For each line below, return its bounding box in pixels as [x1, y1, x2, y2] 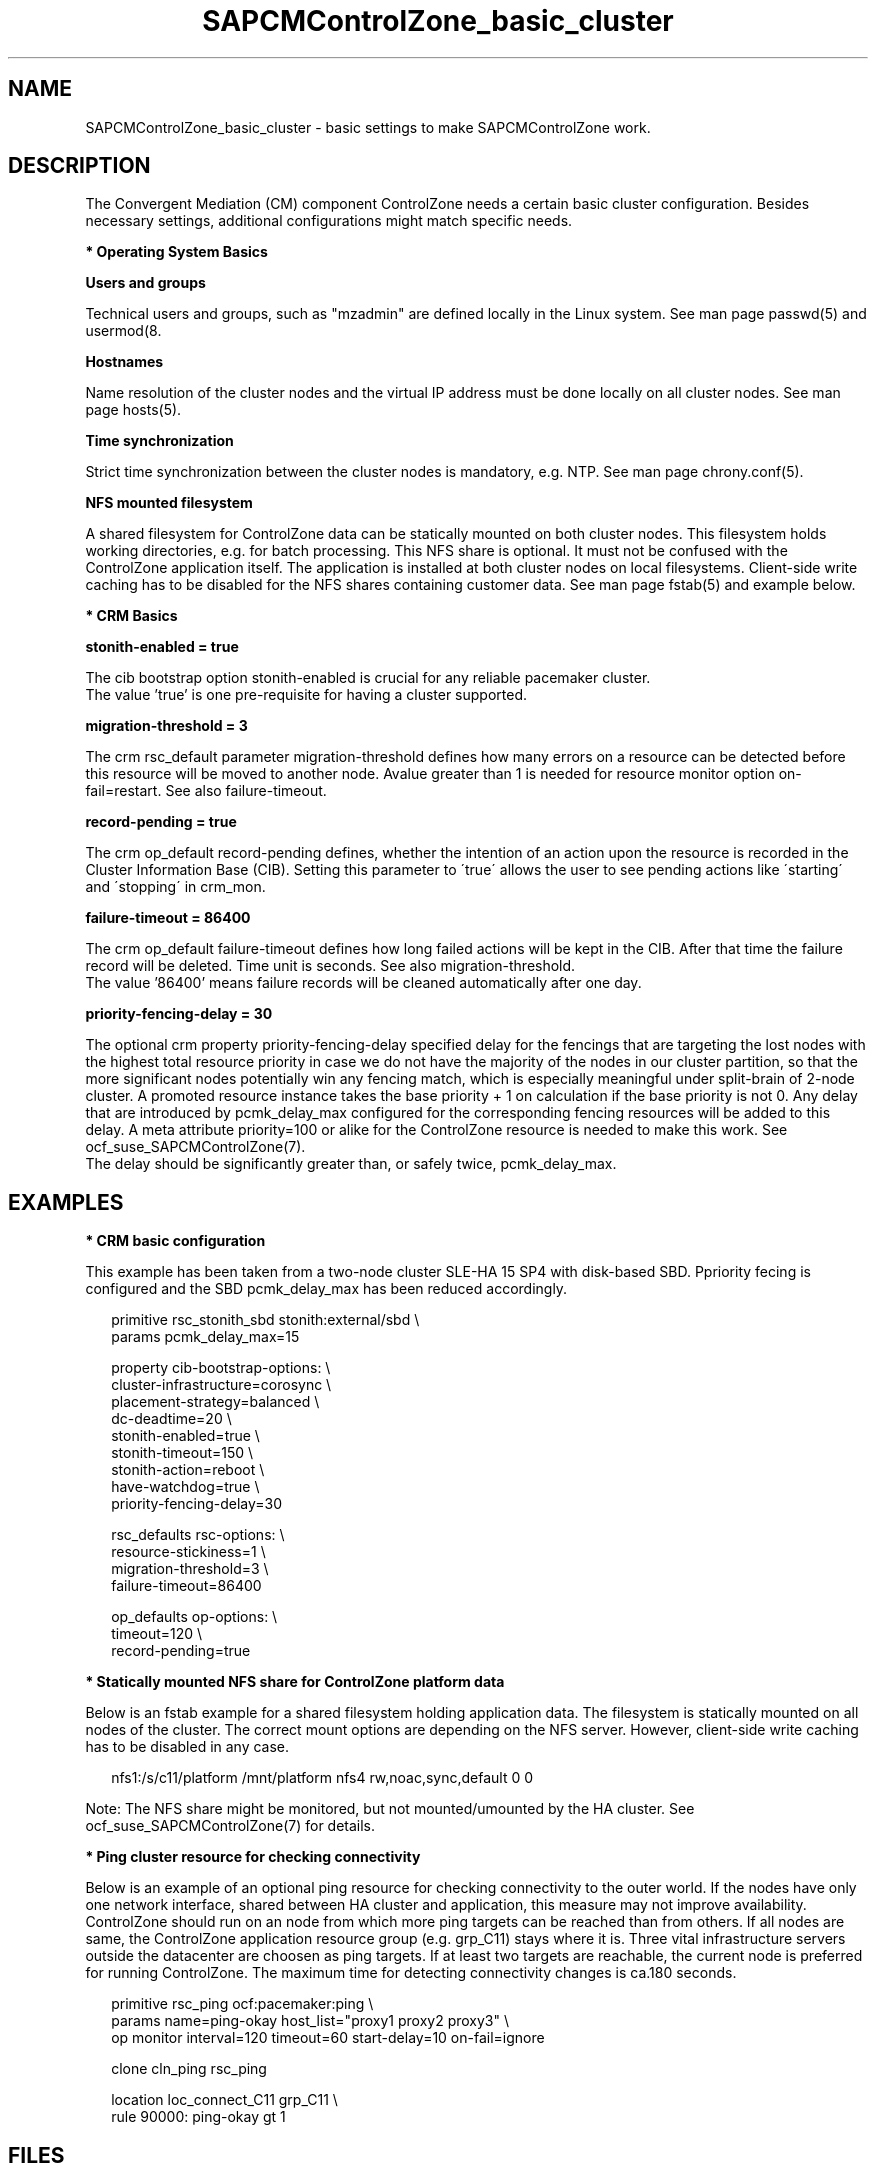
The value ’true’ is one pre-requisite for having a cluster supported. [85, 686, 528, 704]
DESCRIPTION [8, 153, 151, 179]
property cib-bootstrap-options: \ [111, 1359, 331, 1377]
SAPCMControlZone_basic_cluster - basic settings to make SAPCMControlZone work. [85, 118, 651, 136]
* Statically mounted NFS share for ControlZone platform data [85, 1673, 505, 1691]
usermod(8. [85, 322, 162, 340]
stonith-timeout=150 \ [111, 1444, 254, 1462]
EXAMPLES [8, 1189, 124, 1215]
